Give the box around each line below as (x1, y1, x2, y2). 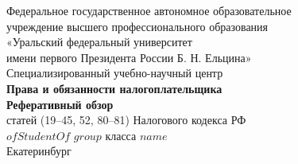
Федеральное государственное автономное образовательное (6, 2, 292, 18)
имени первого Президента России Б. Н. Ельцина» (6, 49, 252, 65)
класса (105, 127, 137, 143)
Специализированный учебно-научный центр (6, 64, 223, 81)
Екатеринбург (6, 143, 72, 159)
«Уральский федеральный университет (6, 33, 192, 50)
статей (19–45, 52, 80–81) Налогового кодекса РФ (6, 111, 246, 128)
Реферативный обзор (6, 96, 114, 112)
